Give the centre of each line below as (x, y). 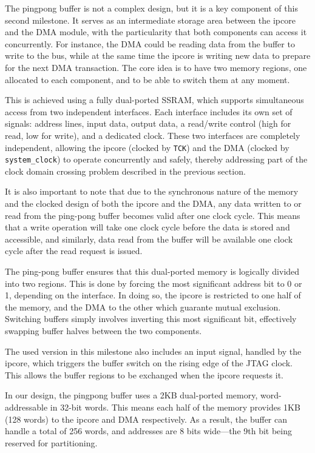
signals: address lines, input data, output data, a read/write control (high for (148, 123)
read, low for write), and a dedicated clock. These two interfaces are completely (153, 135)
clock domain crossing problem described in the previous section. (125, 171)
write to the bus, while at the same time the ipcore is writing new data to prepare (158, 55)
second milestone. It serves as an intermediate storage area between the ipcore (150, 20)
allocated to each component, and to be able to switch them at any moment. (147, 79)
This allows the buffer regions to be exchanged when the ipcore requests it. (144, 374)
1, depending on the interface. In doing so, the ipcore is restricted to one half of (153, 295)
